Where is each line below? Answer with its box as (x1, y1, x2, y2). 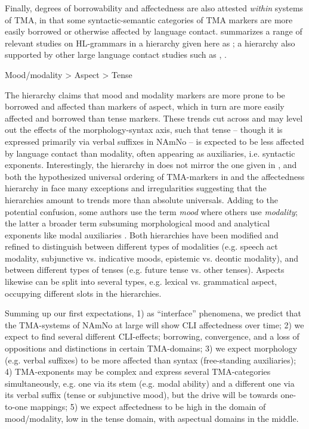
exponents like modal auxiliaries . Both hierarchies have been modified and (5, 228, 279, 241)
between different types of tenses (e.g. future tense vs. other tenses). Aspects (5, 263, 285, 276)
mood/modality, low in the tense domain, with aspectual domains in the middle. (5, 412, 299, 424)
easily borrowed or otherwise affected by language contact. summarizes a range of (5, 25, 302, 38)
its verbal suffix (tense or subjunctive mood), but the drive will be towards (5, 388, 278, 401)
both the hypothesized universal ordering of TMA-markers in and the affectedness (5, 170, 305, 182)
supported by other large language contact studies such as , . (5, 48, 227, 61)
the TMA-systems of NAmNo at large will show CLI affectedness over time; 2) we (5, 318, 304, 331)
